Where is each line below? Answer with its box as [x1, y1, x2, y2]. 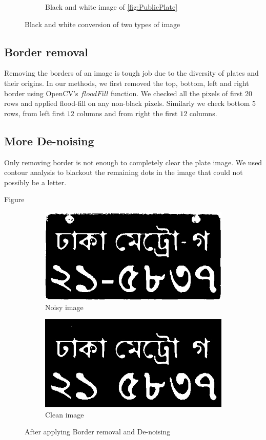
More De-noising [4, 133, 94, 148]
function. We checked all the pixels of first [111, 87, 243, 98]
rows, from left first [4, 107, 65, 118]
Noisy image [45, 301, 84, 312]
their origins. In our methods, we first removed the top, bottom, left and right [4, 77, 249, 88]
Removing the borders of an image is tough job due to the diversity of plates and [4, 68, 259, 78]
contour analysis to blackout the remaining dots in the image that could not [4, 167, 243, 178]
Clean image [45, 409, 84, 420]
